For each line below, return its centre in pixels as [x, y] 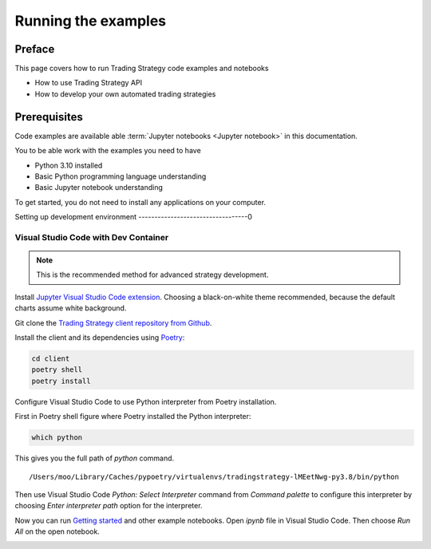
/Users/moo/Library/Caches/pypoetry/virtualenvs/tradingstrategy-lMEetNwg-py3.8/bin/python [214, 476]
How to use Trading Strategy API [89, 83]
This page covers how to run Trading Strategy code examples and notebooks [142, 69]
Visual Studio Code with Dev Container [92, 237]
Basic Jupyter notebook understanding [99, 188]
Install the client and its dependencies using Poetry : [100, 338]
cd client [51, 358]
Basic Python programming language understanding [121, 176]
